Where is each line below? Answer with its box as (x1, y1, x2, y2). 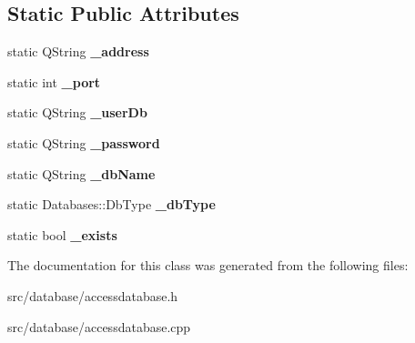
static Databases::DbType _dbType (7, 195, 216, 214)
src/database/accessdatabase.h (7, 286, 178, 305)
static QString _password (7, 133, 160, 152)
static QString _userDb (7, 103, 147, 122)
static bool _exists (7, 225, 117, 244)
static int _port (7, 72, 101, 91)
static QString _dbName (7, 164, 156, 183)
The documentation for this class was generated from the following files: (7, 256, 409, 275)
